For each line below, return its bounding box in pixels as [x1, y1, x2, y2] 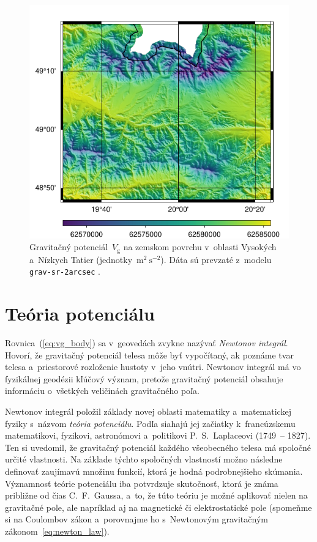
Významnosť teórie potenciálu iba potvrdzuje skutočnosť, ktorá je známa [5, 477, 278, 489]
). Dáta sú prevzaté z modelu [160, 253, 272, 265]
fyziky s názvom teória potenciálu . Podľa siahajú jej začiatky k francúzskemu [5, 417, 296, 429]
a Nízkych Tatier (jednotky [29, 253, 133, 265]
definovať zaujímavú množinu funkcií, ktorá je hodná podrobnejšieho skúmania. [5, 465, 303, 478]
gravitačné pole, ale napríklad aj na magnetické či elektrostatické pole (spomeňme [5, 500, 312, 513]
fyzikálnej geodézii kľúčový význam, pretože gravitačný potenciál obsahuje [5, 372, 283, 385]
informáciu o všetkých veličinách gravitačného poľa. [5, 384, 200, 397]
